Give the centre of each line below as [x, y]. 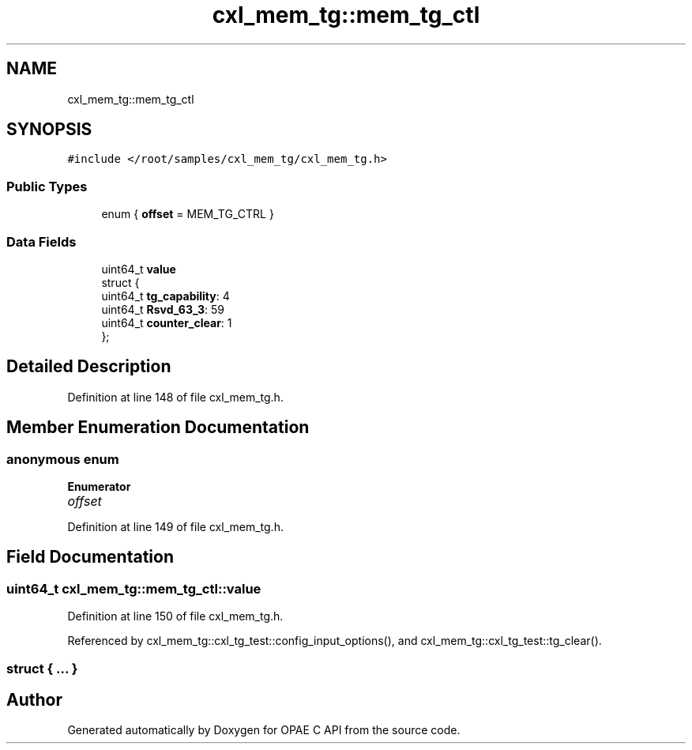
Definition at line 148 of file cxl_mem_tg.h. [175, 397]
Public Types [47, 186]
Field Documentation [90, 557]
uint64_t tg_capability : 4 [165, 296]
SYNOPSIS [49, 130]
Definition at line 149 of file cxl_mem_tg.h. [175, 527]
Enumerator [99, 486]
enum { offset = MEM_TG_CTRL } [188, 214]
